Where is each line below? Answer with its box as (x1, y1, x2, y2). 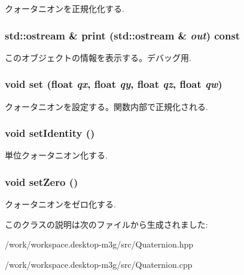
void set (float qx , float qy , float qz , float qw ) (5, 77, 222, 91)
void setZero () (5, 174, 78, 189)
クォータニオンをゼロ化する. (5, 198, 116, 210)
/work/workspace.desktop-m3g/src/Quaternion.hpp (5, 238, 194, 250)
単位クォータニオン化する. (5, 149, 108, 161)
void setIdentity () (5, 126, 95, 140)
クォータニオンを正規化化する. (5, 2, 124, 14)
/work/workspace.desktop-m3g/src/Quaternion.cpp (5, 258, 193, 271)
